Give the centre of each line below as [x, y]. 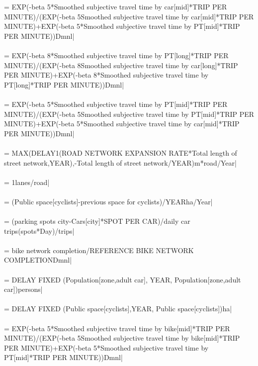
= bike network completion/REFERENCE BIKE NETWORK [99, 250]
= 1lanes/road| [27, 182]
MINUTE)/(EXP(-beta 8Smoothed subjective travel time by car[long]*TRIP [121, 65]
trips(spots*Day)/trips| [39, 230]
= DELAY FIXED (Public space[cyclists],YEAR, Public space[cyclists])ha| [118, 309]
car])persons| [23, 289]
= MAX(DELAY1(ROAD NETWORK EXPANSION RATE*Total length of [121, 152]
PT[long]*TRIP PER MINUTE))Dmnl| [64, 84]
